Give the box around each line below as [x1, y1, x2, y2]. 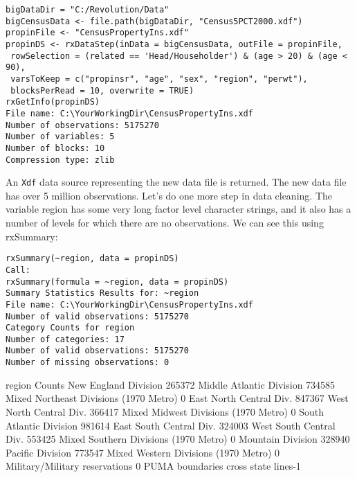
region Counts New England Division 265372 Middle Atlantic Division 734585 [6, 377, 336, 391]
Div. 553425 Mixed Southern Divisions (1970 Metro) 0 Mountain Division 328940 [6, 432, 350, 446]
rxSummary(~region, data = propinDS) [6, 254, 179, 264]
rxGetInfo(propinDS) [6, 97, 100, 107]
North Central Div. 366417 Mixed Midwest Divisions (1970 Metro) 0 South [6, 404, 324, 418]
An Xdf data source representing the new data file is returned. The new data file [6, 175, 347, 189]
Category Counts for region [6, 323, 135, 333]
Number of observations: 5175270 [6, 120, 159, 130]
